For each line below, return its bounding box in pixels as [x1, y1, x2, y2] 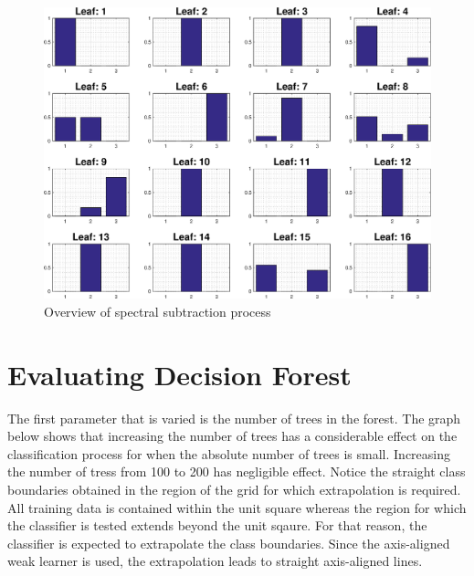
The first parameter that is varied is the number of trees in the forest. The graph [7, 408, 461, 427]
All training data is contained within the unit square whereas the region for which [7, 497, 467, 517]
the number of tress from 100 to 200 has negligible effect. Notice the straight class [7, 462, 466, 481]
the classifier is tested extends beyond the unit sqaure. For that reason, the [7, 516, 427, 535]
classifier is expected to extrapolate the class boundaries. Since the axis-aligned [7, 533, 450, 552]
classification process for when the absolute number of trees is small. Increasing [7, 444, 451, 463]
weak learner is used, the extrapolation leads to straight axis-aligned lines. [7, 551, 423, 571]
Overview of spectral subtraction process [44, 301, 271, 320]
